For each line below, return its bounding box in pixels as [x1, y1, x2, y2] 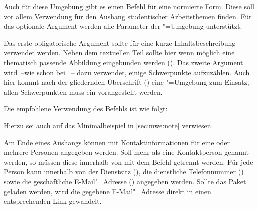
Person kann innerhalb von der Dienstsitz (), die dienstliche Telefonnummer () [4, 166, 244, 177]
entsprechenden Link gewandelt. [4, 196, 102, 206]
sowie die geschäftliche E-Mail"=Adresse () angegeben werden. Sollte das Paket [4, 176, 246, 186]
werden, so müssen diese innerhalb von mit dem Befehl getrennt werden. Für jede [4, 156, 253, 167]
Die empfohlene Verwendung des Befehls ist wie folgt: [4, 103, 168, 114]
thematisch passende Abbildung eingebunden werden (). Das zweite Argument [4, 57, 243, 67]
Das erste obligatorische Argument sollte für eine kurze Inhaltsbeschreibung [4, 37, 236, 48]
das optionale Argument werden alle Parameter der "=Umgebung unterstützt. [4, 21, 242, 31]
